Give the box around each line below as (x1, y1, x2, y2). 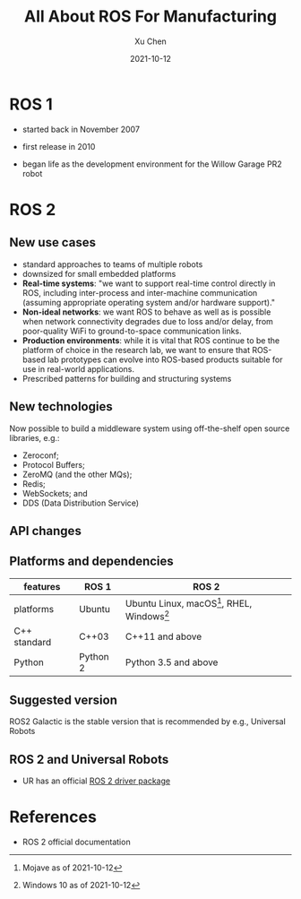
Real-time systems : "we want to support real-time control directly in (21, 278, 276, 289)
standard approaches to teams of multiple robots (21, 258, 203, 270)
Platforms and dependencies (9, 554, 175, 569)
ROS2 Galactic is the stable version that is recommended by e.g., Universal (9, 716, 287, 727)
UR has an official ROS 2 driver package (21, 775, 171, 786)
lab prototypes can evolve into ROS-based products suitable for (47, 354, 283, 365)
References (9, 807, 97, 827)
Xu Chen (133, 36, 168, 47)
